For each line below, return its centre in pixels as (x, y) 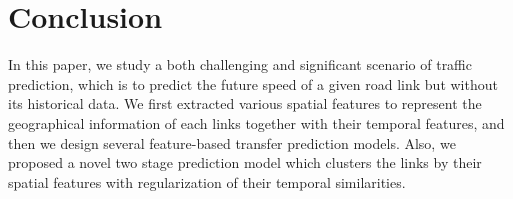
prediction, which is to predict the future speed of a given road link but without (253, 83)
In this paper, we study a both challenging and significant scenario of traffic (240, 64)
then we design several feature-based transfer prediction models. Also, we (232, 142)
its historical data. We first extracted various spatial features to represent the (245, 103)
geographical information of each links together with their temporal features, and (256, 122)
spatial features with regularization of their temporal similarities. (207, 181)
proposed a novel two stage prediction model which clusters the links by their (245, 162)
